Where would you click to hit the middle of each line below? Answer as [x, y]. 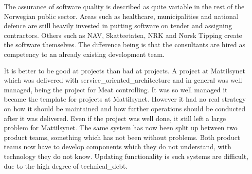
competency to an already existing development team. [84, 54]
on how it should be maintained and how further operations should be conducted [125, 108]
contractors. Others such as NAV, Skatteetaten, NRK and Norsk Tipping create [123, 35]
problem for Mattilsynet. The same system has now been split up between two [121, 128]
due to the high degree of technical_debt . [66, 165]
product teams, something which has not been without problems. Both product [122, 137]
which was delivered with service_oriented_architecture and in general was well [123, 80]
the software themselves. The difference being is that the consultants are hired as [125, 44]
